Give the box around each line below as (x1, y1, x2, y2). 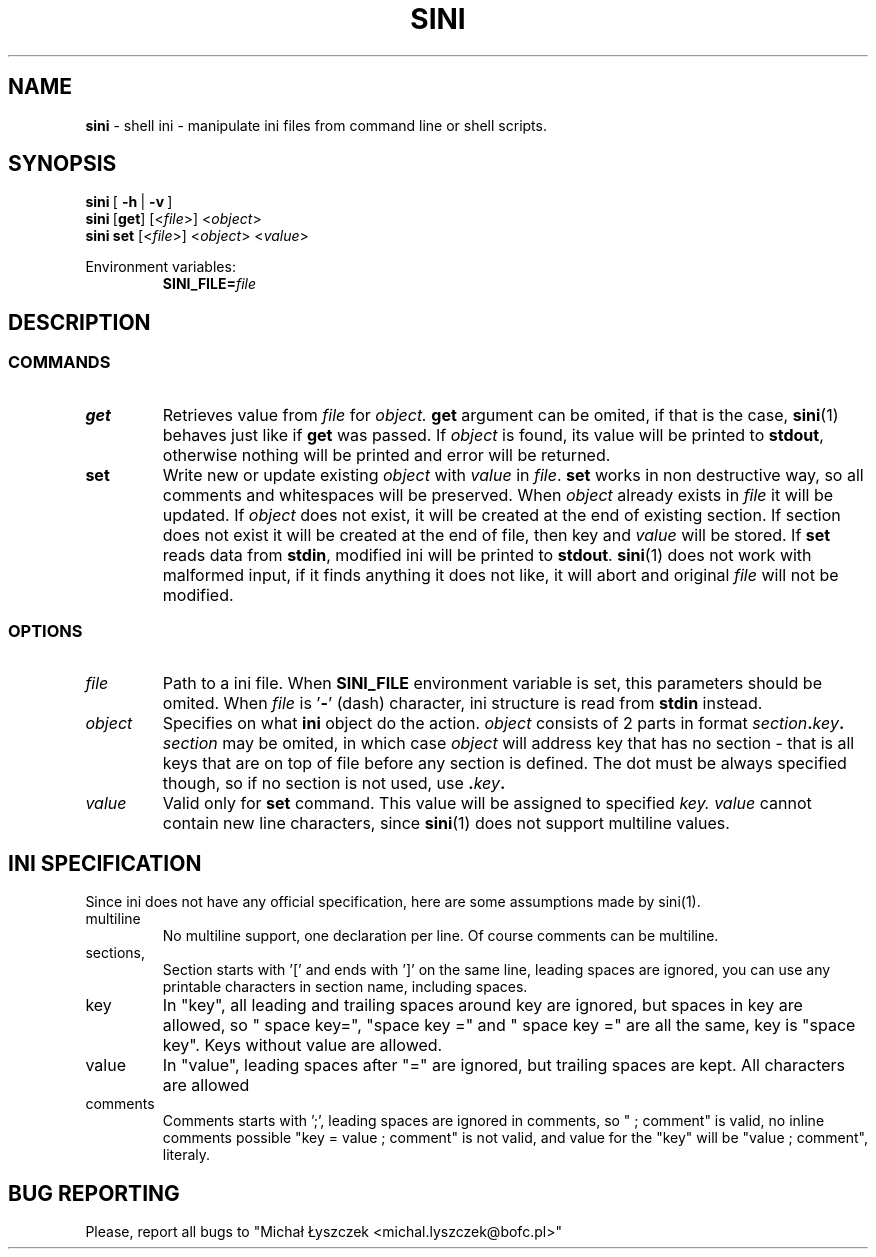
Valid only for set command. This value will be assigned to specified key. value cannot (162, 793, 812, 814)
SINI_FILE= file (162, 275, 257, 293)
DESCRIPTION (8, 309, 151, 335)
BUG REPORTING (8, 1180, 180, 1206)
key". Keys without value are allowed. (162, 1035, 443, 1056)
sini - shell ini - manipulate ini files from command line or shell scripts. (85, 116, 547, 134)
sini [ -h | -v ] (85, 193, 173, 211)
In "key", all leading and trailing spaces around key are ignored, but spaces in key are (162, 995, 803, 1016)
